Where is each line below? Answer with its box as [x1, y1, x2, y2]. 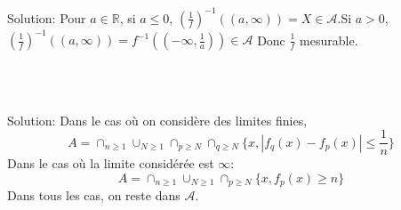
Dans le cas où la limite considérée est [7, 154, 214, 173]
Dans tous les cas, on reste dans [7, 186, 180, 205]
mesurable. [300, 30, 358, 48]
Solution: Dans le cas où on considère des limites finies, [7, 110, 308, 129]
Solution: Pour [7, 8, 86, 27]
